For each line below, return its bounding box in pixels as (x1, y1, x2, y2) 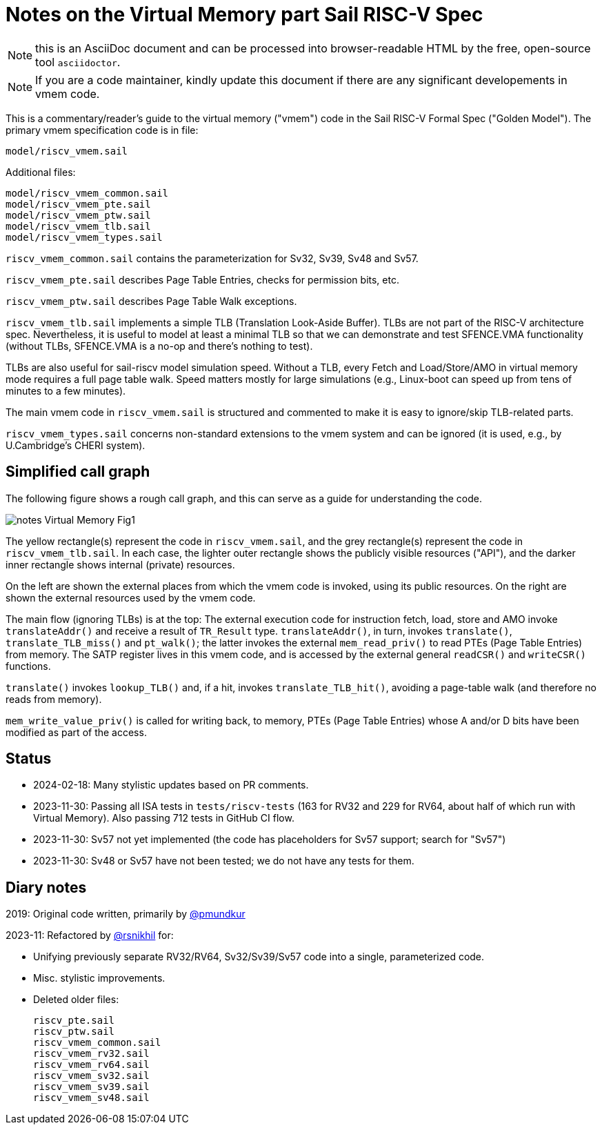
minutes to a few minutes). (6, 384, 126, 397)
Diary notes (6, 878, 87, 896)
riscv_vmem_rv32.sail (33, 1048, 150, 1060)
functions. (6, 660, 51, 672)
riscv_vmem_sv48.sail (33, 1092, 150, 1104)
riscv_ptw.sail (33, 1026, 115, 1038)
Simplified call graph (6, 463, 150, 481)
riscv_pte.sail (33, 1015, 115, 1027)
